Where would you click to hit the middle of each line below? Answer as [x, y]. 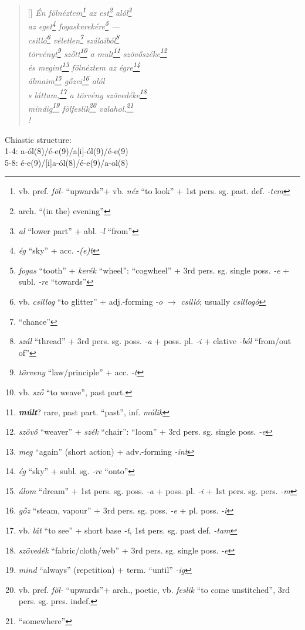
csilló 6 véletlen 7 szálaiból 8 [74, 39]
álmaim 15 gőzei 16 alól [66, 80]
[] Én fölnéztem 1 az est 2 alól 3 [80, 11]
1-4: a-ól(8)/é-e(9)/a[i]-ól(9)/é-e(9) [67, 151]
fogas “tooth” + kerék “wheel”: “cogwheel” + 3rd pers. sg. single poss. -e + [154, 270]
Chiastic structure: [38, 139]
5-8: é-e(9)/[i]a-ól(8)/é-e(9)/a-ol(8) [67, 162]
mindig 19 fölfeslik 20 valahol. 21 [81, 107]
